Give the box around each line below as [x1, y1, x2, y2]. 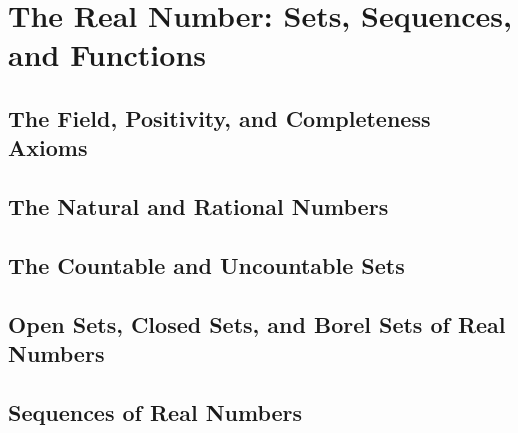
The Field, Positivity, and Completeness [8, 102, 431, 133]
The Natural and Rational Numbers [8, 191, 389, 222]
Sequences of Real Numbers [8, 396, 303, 427]
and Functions [8, 34, 206, 75]
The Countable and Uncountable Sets [8, 249, 405, 280]
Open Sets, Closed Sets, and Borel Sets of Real [8, 308, 506, 339]
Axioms [8, 132, 88, 163]
